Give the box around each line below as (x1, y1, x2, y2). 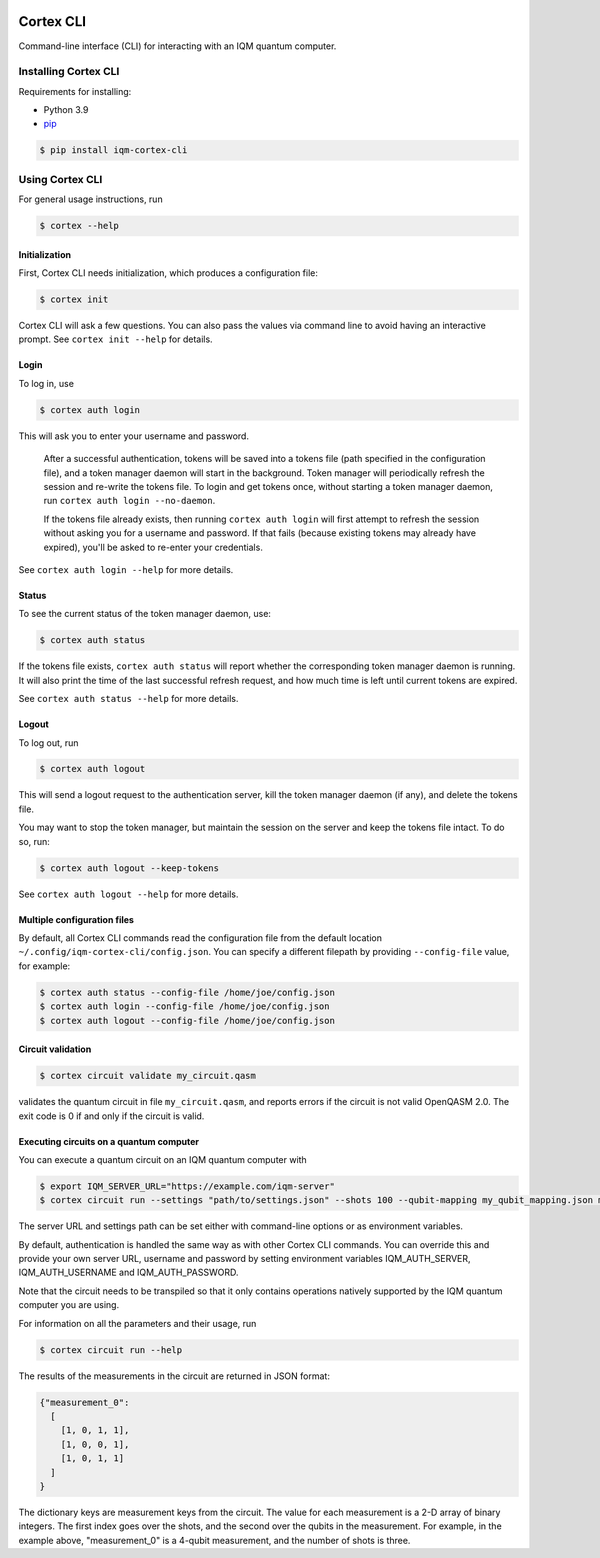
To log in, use (18, 377, 75, 389)
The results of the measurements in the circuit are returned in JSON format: (18, 1370, 330, 1382)
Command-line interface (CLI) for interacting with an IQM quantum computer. (18, 40, 337, 52)
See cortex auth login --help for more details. (18, 563, 234, 575)
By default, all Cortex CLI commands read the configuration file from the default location (18, 932, 382, 944)
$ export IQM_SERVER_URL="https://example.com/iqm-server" (39, 1180, 335, 1192)
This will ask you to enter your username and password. (18, 430, 250, 442)
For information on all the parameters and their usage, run (18, 1317, 257, 1329)
